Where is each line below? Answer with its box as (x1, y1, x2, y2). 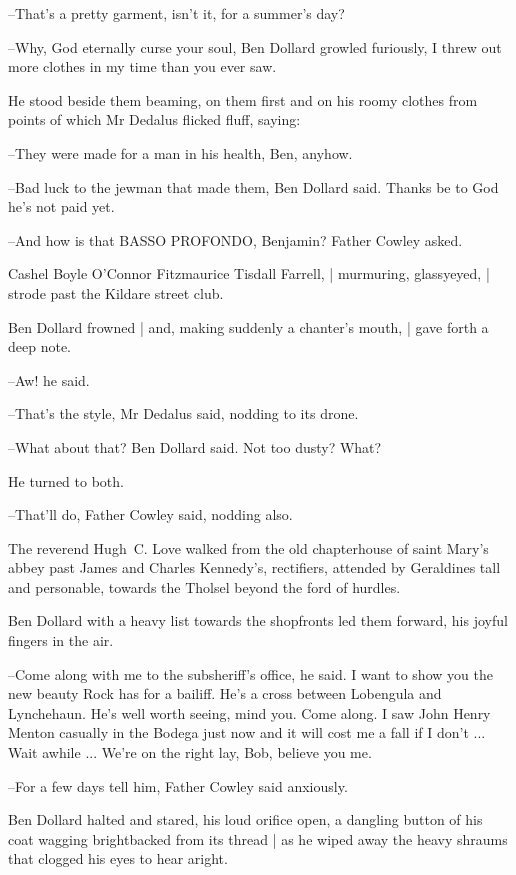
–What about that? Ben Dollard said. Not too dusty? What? (8, 436, 382, 457)
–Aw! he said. (8, 369, 90, 390)
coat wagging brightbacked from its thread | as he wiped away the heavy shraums (8, 828, 508, 849)
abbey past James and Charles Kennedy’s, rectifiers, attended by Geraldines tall (8, 557, 501, 578)
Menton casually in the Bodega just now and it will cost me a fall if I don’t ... (8, 722, 486, 743)
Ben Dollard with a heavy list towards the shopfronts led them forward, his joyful (8, 610, 508, 631)
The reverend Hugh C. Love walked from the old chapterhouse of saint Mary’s (8, 537, 489, 558)
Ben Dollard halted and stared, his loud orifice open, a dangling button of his (8, 809, 483, 830)
